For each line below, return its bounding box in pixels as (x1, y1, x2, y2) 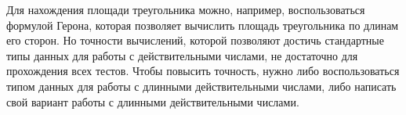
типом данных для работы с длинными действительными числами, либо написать (6, 77, 397, 94)
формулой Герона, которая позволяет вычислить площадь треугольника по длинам (6, 16, 399, 33)
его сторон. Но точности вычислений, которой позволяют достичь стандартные (6, 32, 384, 49)
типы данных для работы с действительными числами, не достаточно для (6, 47, 358, 63)
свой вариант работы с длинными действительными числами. (6, 93, 299, 110)
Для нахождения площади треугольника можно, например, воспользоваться (6, 2, 365, 17)
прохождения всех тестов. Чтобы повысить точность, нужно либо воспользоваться (6, 63, 400, 79)
